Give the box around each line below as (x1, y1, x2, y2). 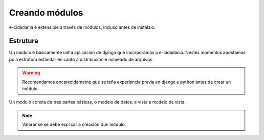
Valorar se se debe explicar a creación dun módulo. (22, 122, 126, 127)
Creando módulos (9, 7, 83, 18)
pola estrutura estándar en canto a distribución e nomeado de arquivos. (9, 56, 154, 62)
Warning (22, 70, 40, 76)
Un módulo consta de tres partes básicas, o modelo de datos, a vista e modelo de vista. (9, 99, 186, 105)
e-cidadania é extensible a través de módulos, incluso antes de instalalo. (9, 24, 156, 30)
